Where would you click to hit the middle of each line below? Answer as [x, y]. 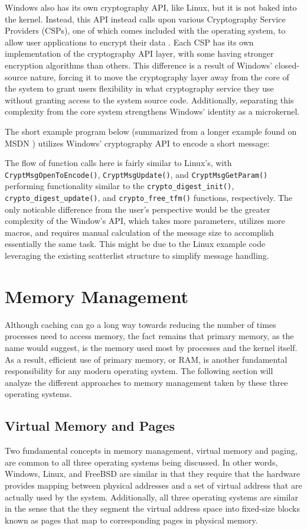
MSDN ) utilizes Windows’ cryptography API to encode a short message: [137, 143]
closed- [287, 65]
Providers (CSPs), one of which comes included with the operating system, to [145, 30]
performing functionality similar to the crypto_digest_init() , [120, 186]
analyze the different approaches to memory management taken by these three [146, 382]
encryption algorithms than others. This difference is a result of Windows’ [138, 65]
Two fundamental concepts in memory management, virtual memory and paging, [151, 451]
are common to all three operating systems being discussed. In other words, [141, 462]
